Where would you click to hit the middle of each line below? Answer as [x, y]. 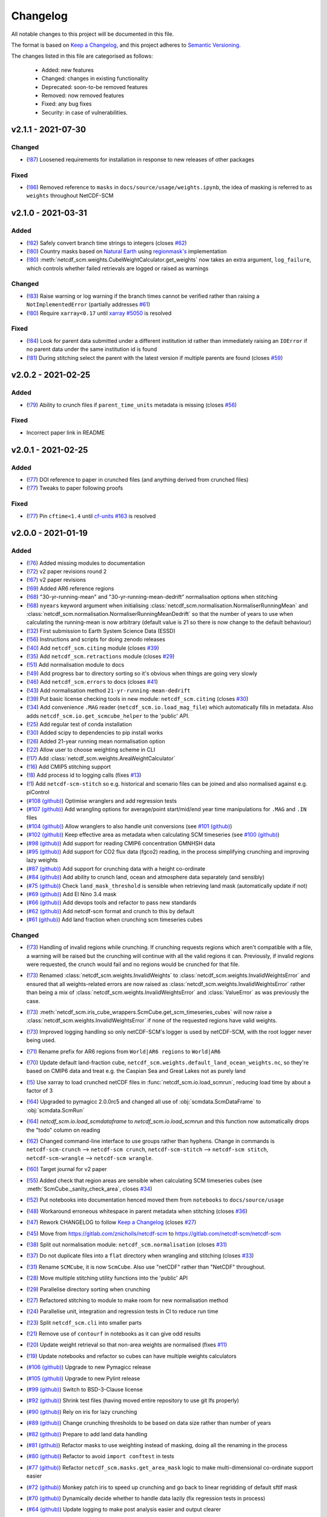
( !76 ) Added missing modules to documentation [86, 563]
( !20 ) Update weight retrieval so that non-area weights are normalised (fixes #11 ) [127, 1345]
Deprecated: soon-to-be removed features [95, 87]
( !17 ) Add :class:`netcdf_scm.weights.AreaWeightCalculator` [101, 758]
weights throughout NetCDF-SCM [70, 196]
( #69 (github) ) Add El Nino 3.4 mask [71, 894]
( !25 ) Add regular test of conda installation [79, 725]
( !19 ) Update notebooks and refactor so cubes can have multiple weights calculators [131, 1356]
